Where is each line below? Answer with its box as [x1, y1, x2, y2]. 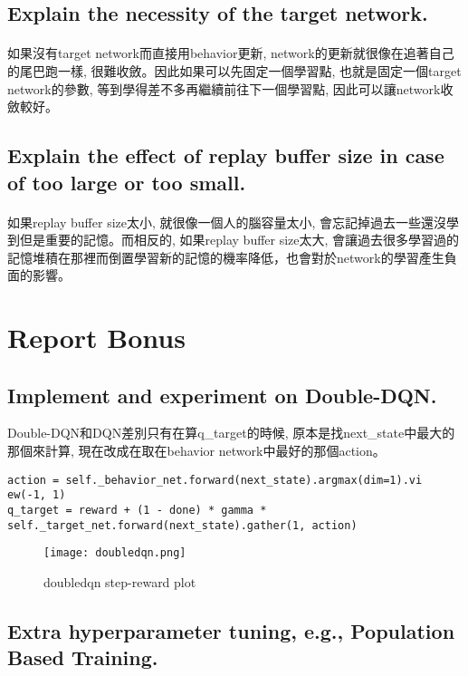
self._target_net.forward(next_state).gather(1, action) [7, 518, 358, 532]
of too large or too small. [7, 168, 246, 196]
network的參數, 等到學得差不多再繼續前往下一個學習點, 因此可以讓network [7, 79, 441, 98]
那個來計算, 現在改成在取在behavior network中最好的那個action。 [7, 441, 386, 460]
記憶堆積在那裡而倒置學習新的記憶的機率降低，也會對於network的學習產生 [7, 247, 444, 266]
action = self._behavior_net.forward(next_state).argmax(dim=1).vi [7, 473, 423, 487]
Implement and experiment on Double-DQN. [7, 381, 437, 409]
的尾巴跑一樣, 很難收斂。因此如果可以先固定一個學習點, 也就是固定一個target [7, 61, 462, 80]
